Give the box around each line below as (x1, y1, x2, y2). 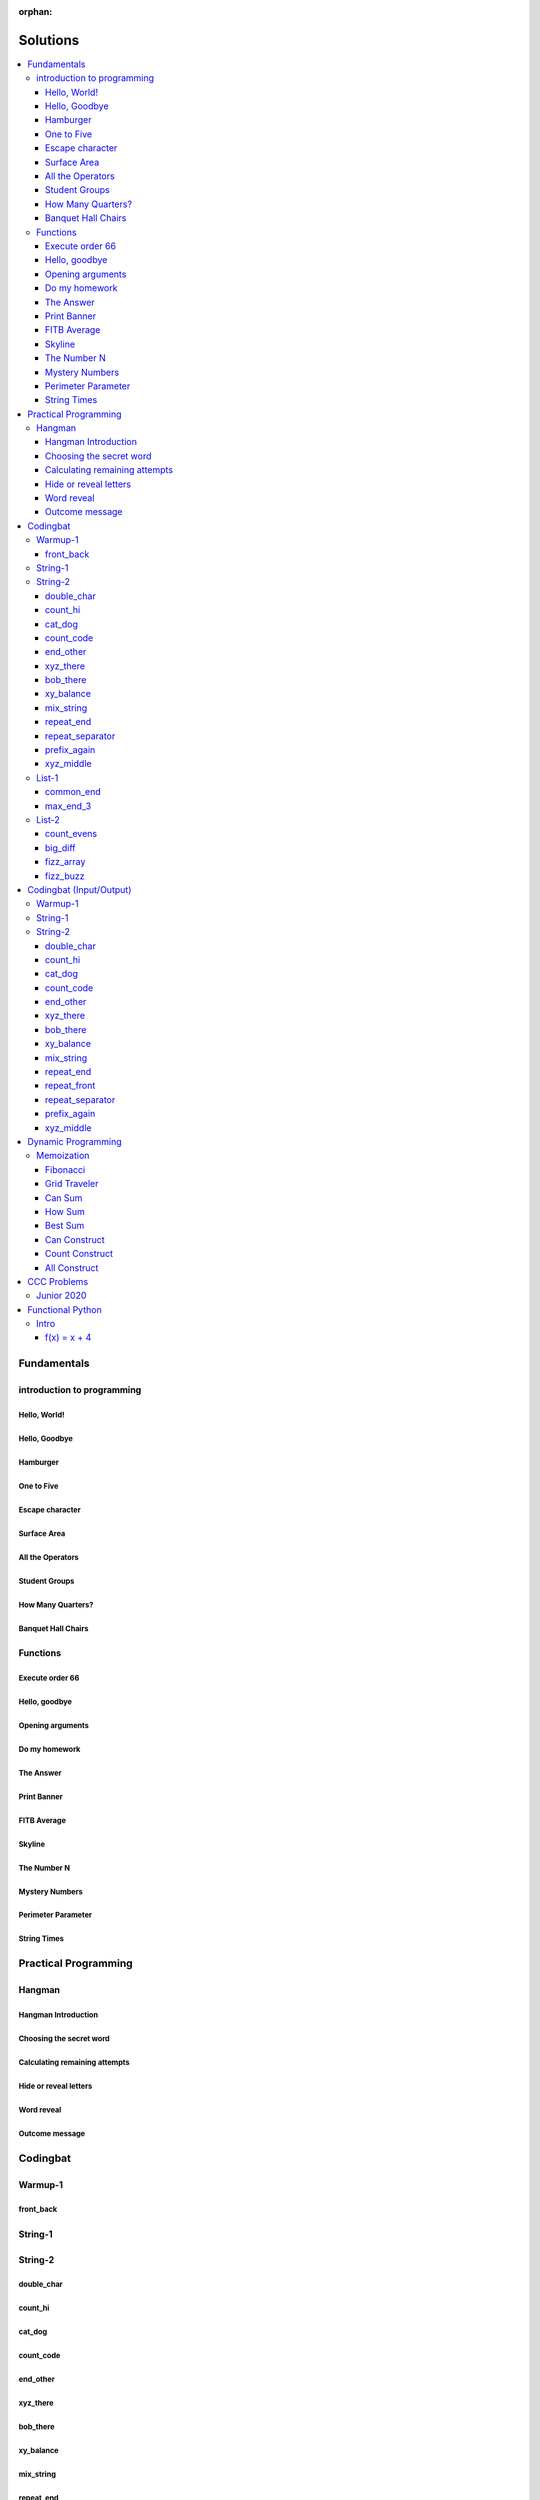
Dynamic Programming (27, 1135, 122, 1147)
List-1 (36, 771, 59, 784)
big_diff (45, 841, 76, 854)
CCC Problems (27, 1275, 89, 1287)
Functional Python (27, 1303, 102, 1315)
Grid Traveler (45, 1178, 99, 1190)
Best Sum (45, 1220, 85, 1232)
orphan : (18, 6, 53, 17)
